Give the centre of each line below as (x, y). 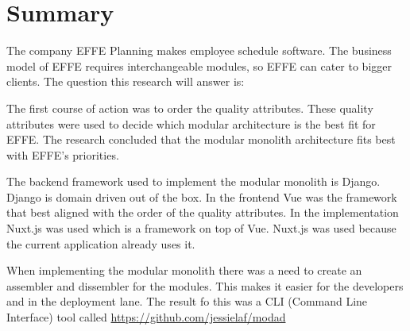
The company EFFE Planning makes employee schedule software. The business (199, 50)
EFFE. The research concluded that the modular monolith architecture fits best (201, 139)
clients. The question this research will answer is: (126, 81)
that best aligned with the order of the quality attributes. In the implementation (203, 212)
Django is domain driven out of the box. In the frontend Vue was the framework (202, 196)
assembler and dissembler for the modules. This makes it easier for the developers (205, 285)
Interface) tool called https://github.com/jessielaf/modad (146, 317)
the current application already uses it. (101, 243)
